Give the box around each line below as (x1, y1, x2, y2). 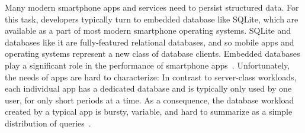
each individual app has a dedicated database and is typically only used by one (5, 82, 292, 95)
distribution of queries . (5, 116, 91, 129)
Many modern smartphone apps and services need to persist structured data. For (5, 1, 299, 13)
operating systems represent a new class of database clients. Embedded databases (5, 47, 300, 60)
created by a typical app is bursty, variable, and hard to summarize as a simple (5, 105, 293, 118)
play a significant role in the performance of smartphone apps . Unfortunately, (5, 59, 290, 71)
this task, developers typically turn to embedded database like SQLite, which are (5, 12, 298, 25)
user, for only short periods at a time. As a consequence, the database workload (5, 93, 294, 106)
